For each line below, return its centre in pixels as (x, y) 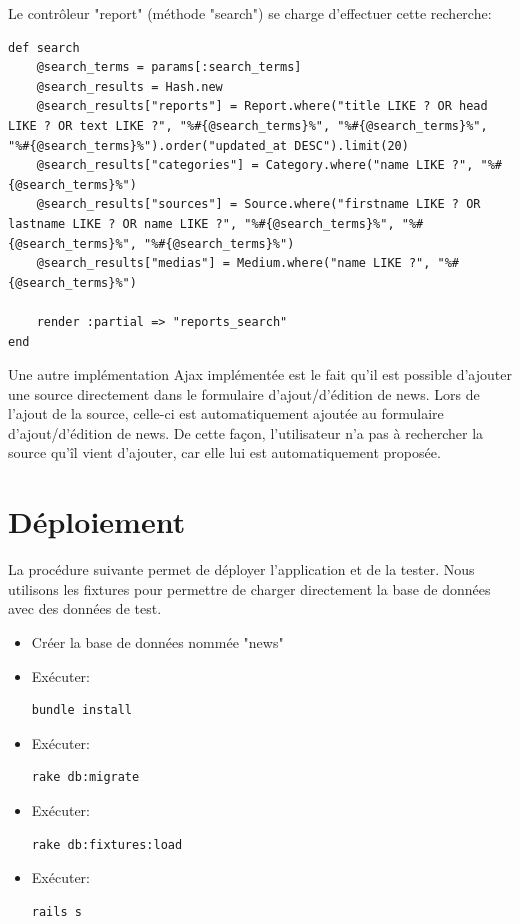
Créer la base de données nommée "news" (157, 641)
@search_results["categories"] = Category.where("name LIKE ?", (255, 165)
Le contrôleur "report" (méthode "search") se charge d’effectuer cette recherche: (250, 13)
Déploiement (97, 521)
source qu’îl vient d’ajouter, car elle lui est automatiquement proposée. (224, 452)
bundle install (82, 710)
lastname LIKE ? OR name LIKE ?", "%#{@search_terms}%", (201, 223)
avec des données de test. (85, 608)
